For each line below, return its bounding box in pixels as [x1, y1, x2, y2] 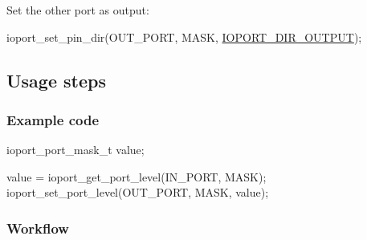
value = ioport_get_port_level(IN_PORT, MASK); [6, 168, 267, 185]
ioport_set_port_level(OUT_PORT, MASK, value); [6, 184, 269, 201]
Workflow [6, 218, 69, 238]
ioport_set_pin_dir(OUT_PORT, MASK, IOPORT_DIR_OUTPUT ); [6, 28, 362, 45]
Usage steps [6, 67, 106, 92]
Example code [6, 109, 100, 129]
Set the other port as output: [6, 2, 149, 18]
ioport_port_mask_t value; [6, 141, 145, 158]
